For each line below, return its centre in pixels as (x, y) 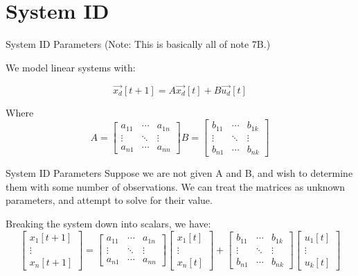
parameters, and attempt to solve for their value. (109, 200)
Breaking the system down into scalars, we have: (108, 223)
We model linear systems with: (71, 67)
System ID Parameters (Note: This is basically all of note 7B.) (138, 44)
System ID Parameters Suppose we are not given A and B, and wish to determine (179, 173)
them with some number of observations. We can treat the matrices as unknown (176, 186)
